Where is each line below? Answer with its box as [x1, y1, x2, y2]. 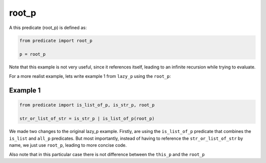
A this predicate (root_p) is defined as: [9, 25, 87, 31]
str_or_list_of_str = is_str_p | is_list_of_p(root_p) [19, 116, 155, 122]
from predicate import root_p [19, 37, 93, 43]
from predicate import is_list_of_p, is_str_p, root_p [19, 102, 155, 108]
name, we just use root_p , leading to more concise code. [9, 142, 127, 148]
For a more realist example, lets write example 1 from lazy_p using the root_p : [9, 73, 171, 79]
